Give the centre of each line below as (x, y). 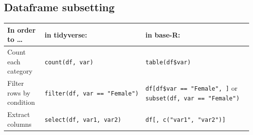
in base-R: (163, 34)
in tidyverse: (66, 34)
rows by (19, 92)
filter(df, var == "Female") (92, 93)
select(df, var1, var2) (83, 120)
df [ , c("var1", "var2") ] (186, 120)
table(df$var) (168, 62)
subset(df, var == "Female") (193, 98)
